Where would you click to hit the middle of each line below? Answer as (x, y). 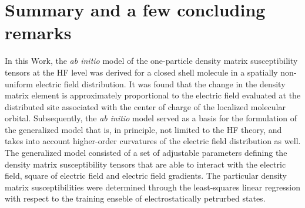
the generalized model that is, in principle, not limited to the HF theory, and (143, 129)
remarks (38, 33)
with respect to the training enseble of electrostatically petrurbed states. (135, 198)
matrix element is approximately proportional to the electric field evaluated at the (153, 95)
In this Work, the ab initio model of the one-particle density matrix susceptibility (151, 61)
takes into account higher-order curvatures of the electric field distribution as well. (153, 141)
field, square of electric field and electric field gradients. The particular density (146, 175)
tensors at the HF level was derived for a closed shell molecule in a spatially (141, 72)
